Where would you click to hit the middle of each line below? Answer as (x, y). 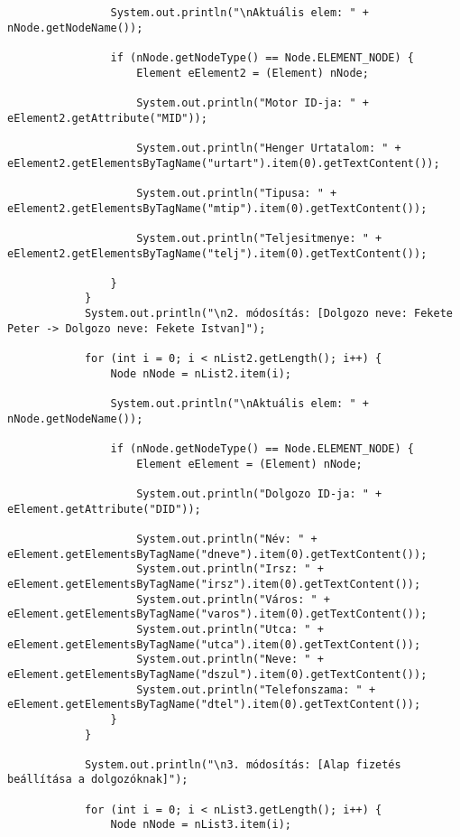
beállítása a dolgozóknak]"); (98, 780)
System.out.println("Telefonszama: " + (256, 689)
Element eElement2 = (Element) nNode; (253, 73)
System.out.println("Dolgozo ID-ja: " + (259, 494)
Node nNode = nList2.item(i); (201, 373)
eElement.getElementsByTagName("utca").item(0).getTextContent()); (214, 644)
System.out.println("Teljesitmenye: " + (259, 238)
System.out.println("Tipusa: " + (237, 193)
